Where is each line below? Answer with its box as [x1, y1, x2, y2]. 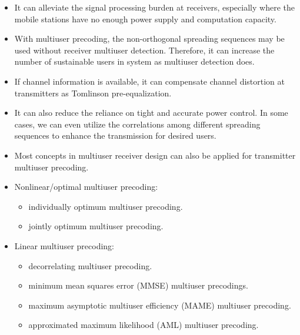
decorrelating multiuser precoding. [28, 259, 152, 272]
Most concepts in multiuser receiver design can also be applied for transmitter [14, 149, 296, 161]
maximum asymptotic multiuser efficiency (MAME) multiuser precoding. [28, 299, 291, 311]
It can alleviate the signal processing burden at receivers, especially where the [14, 1, 295, 13]
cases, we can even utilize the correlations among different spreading [14, 118, 261, 130]
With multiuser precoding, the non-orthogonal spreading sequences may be [14, 32, 285, 45]
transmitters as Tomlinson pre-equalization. [14, 86, 172, 99]
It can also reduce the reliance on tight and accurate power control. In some [14, 106, 288, 119]
